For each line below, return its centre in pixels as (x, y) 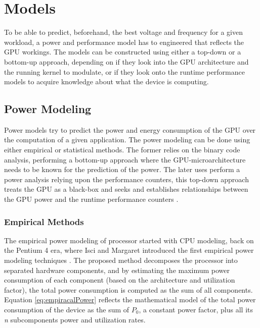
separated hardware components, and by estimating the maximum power (117, 270)
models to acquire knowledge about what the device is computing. (106, 81)
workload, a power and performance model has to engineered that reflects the (124, 42)
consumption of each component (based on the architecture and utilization (120, 280)
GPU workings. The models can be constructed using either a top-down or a (123, 52)
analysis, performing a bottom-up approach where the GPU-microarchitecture (125, 159)
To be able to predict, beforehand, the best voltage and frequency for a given (123, 32)
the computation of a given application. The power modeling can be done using (127, 140)
